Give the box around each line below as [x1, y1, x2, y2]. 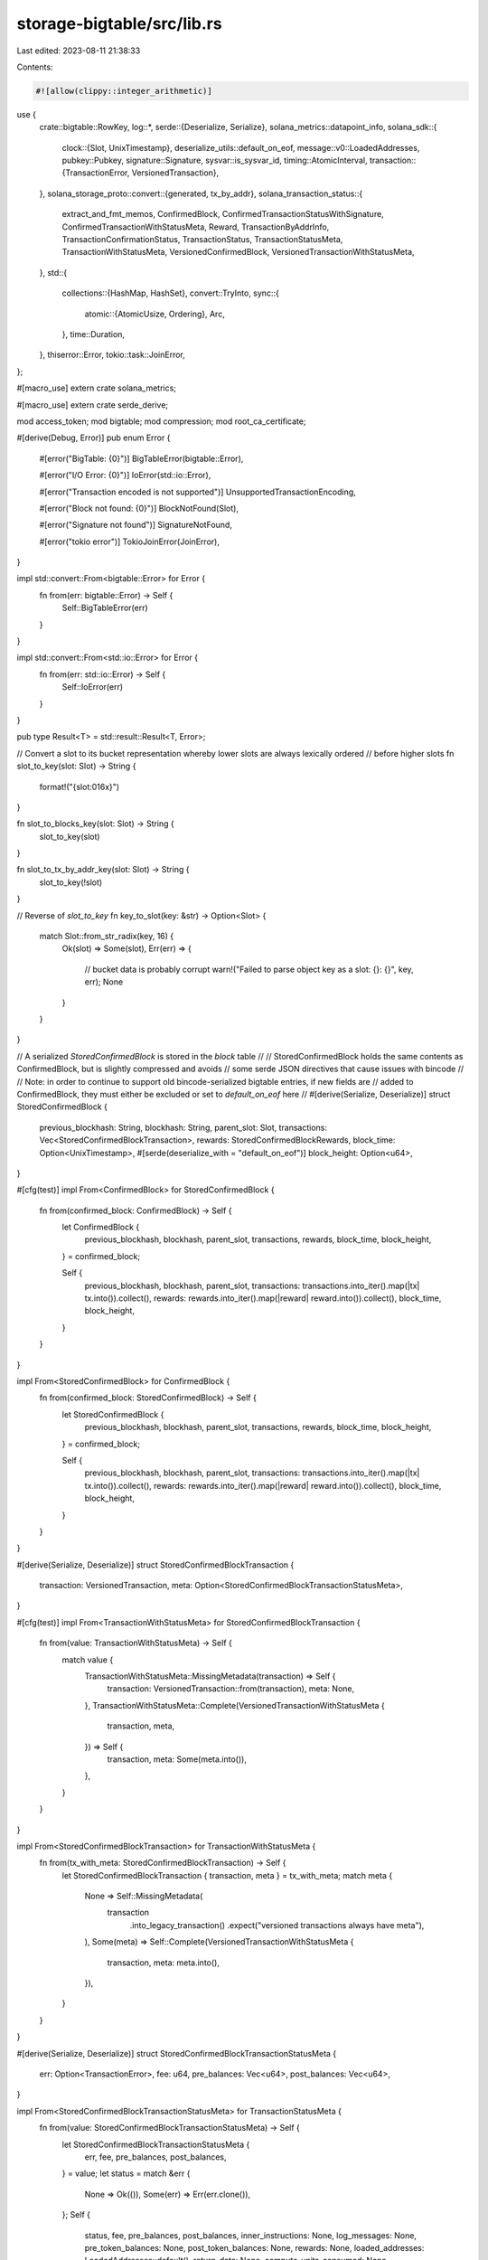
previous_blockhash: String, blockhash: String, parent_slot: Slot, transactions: [39, 1122, 328, 1133]
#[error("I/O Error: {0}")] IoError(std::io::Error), [39, 470, 211, 481]
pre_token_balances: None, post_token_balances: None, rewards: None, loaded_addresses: [84, 2242, 425, 2253]
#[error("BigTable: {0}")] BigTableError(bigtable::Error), [39, 453, 244, 464]
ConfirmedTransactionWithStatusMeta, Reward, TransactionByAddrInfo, [61, 221, 330, 232]
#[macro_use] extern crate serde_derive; [16, 399, 169, 410]
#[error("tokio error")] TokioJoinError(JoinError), [39, 536, 221, 547]
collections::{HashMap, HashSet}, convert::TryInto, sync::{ [61, 287, 279, 298]
